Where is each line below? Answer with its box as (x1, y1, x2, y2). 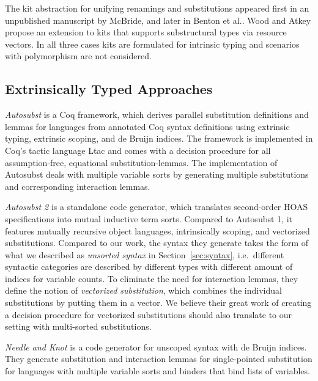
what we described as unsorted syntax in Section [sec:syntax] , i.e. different (5, 248, 284, 261)
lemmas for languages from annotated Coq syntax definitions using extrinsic (5, 120, 290, 132)
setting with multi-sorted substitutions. (5, 320, 152, 333)
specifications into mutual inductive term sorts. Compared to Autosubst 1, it (5, 212, 292, 225)
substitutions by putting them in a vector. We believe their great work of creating (5, 296, 312, 309)
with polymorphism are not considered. (5, 49, 152, 62)
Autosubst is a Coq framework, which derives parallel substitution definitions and (5, 108, 309, 121)
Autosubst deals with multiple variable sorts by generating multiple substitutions (5, 168, 309, 181)
